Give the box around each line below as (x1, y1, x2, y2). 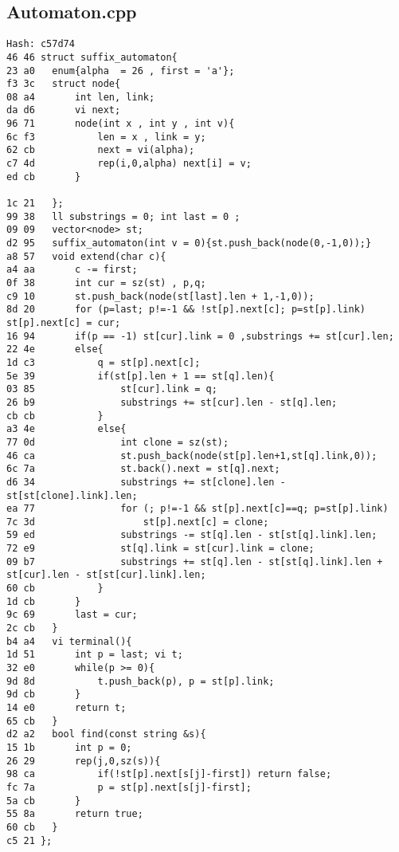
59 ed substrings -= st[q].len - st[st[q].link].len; (6, 529, 377, 541)
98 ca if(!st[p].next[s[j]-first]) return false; (6, 768, 332, 780)
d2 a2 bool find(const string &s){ (6, 728, 206, 740)
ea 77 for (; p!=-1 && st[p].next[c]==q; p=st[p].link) (6, 503, 389, 515)
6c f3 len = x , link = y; (6, 131, 206, 143)
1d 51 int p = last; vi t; (6, 649, 183, 661)
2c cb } (6, 622, 58, 634)
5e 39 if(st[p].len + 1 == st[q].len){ (6, 370, 275, 382)
